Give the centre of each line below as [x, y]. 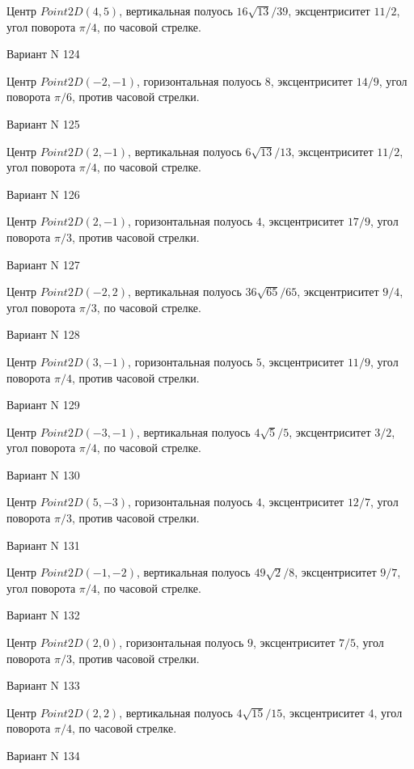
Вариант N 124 [43, 54]
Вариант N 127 [43, 264]
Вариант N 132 [43, 615]
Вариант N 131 [43, 545]
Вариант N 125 [43, 123]
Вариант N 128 [43, 334]
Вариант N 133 [43, 685]
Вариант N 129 [43, 405]
